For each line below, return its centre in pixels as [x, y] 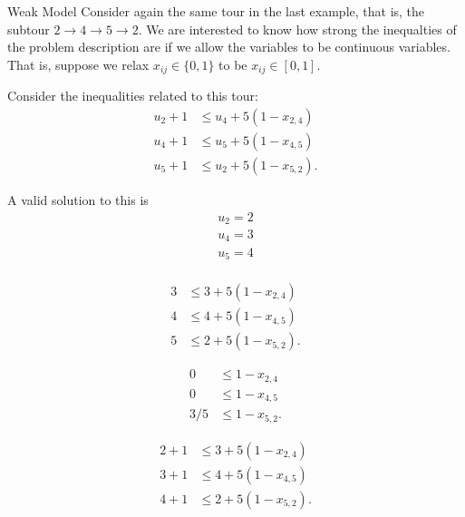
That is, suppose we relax [78, 64]
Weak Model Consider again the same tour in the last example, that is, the [216, 11]
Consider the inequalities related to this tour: [133, 96]
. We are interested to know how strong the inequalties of [297, 29]
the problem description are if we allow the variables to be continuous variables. [229, 47]
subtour [29, 29]
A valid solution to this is [78, 199]
